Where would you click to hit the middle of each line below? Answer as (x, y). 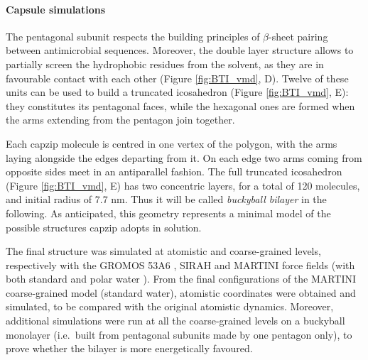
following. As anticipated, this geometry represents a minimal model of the (168, 213)
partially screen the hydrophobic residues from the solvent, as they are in (165, 64)
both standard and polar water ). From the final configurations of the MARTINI (181, 279)
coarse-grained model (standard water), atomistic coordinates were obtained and (181, 292)
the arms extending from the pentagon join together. (120, 120)
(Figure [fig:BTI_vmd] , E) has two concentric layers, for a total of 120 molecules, (183, 185)
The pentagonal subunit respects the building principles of (133, 36)
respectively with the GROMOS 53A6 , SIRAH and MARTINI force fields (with (180, 264)
